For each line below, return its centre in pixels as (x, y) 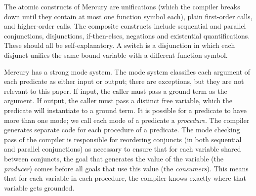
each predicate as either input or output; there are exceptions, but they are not (124, 81)
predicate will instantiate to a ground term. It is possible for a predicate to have (125, 110)
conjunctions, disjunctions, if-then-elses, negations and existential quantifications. (127, 35)
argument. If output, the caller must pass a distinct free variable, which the (118, 100)
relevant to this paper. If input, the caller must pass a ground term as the (116, 91)
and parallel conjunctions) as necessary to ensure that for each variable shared (123, 149)
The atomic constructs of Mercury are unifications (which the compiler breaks (122, 6)
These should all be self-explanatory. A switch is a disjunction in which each (120, 45)
